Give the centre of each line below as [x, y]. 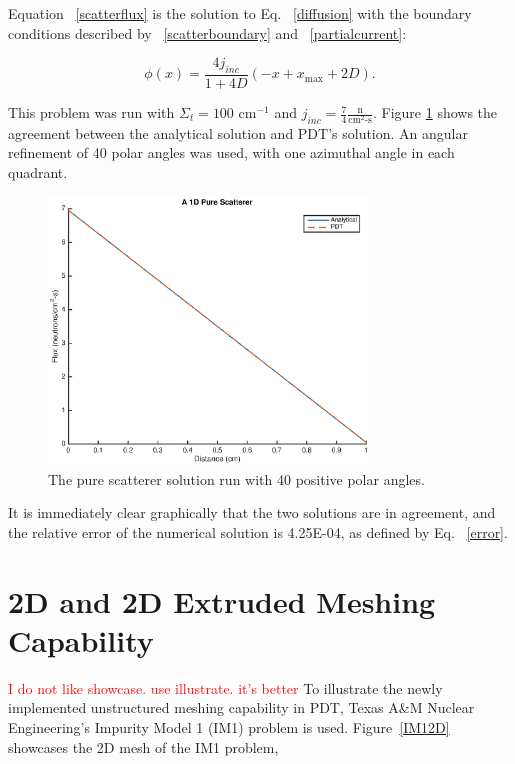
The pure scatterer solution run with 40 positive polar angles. [236, 478]
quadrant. [38, 172]
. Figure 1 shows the [435, 112]
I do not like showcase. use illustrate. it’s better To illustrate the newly [225, 687]
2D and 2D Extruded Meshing [222, 600]
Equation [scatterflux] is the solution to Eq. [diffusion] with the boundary [240, 13]
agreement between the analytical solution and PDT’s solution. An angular [238, 132]
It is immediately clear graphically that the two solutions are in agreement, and [252, 512]
